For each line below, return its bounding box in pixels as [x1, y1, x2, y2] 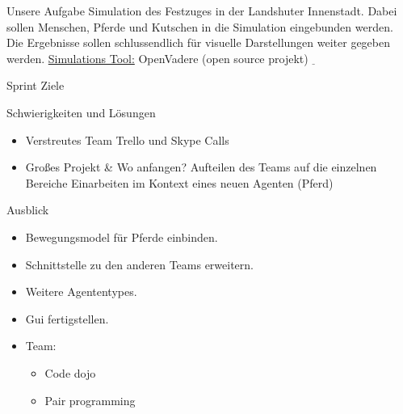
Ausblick [6, 201, 49, 218]
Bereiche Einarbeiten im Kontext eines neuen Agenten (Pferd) [25, 174, 334, 191]
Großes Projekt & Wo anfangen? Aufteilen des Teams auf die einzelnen [25, 158, 377, 175]
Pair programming [44, 391, 136, 408]
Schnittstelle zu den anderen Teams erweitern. [25, 256, 254, 272]
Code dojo [44, 364, 96, 381]
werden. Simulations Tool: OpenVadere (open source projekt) [6, 49, 309, 66]
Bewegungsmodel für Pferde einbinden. [25, 228, 218, 245]
